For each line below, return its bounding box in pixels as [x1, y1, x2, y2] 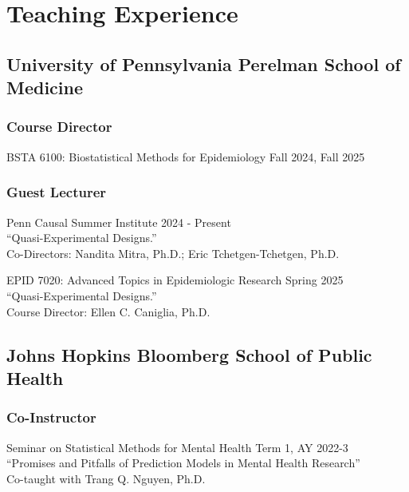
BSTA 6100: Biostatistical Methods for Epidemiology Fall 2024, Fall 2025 [6, 148, 365, 165]
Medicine [6, 75, 84, 100]
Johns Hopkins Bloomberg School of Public [6, 342, 372, 367]
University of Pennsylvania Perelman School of [6, 51, 401, 76]
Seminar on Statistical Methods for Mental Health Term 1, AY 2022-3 [6, 438, 348, 455]
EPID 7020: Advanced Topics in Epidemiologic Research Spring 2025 [6, 272, 344, 288]
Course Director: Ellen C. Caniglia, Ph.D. [6, 303, 210, 319]
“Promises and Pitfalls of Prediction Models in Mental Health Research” [6, 454, 360, 471]
